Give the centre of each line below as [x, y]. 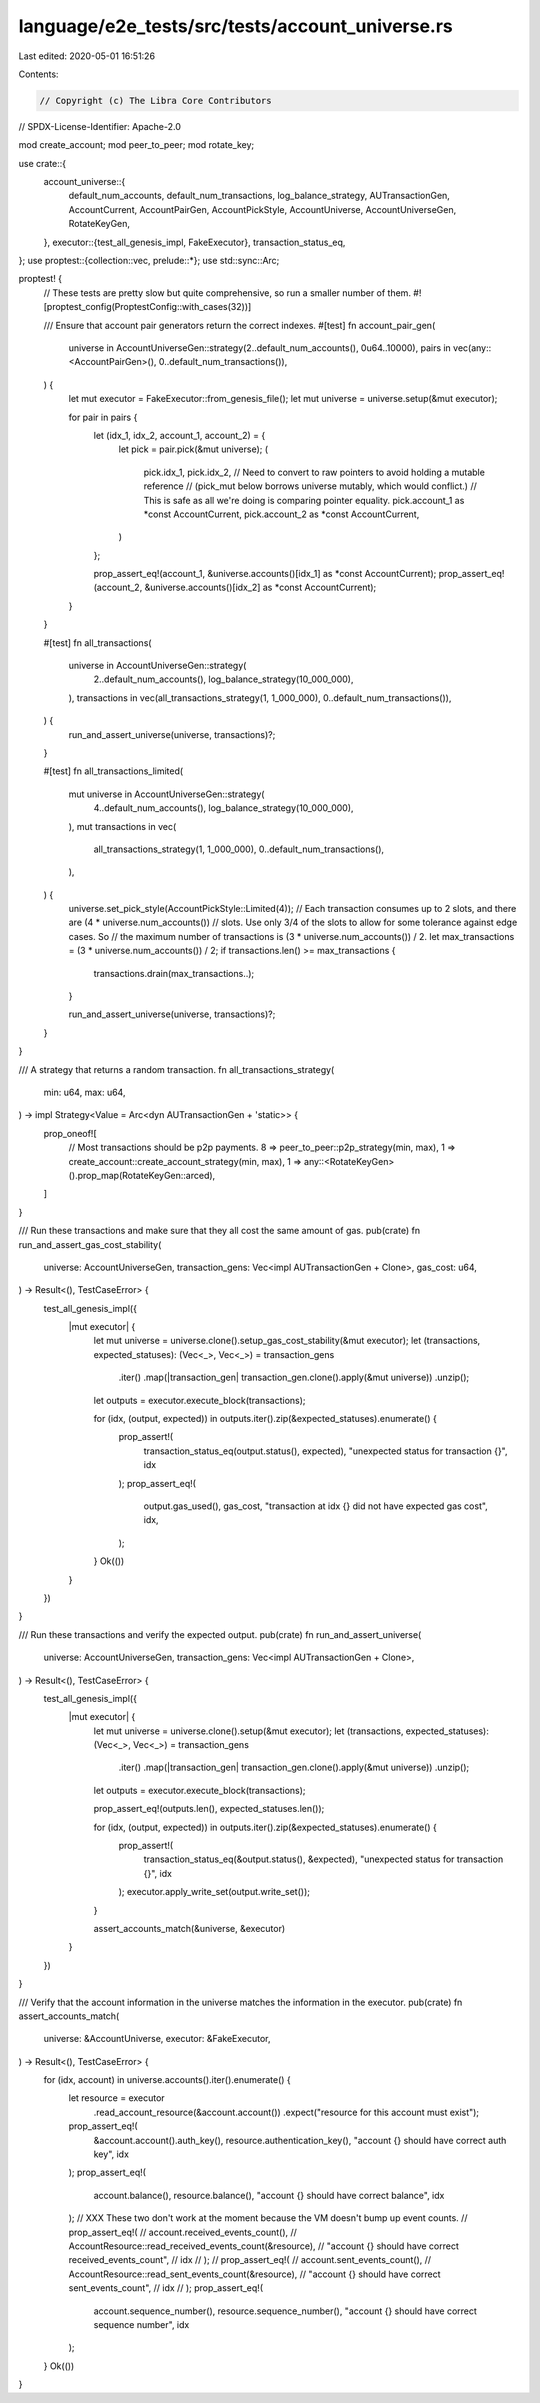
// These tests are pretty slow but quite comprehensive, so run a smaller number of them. [227, 292]
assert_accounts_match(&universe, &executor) [189, 1928]
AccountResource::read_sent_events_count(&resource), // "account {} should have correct [254, 2274]
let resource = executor [116, 2098]
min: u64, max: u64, [84, 1092]
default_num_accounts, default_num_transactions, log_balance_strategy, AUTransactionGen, [259, 196]
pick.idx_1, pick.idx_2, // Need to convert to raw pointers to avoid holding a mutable [314, 472]
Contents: [38, 74]
